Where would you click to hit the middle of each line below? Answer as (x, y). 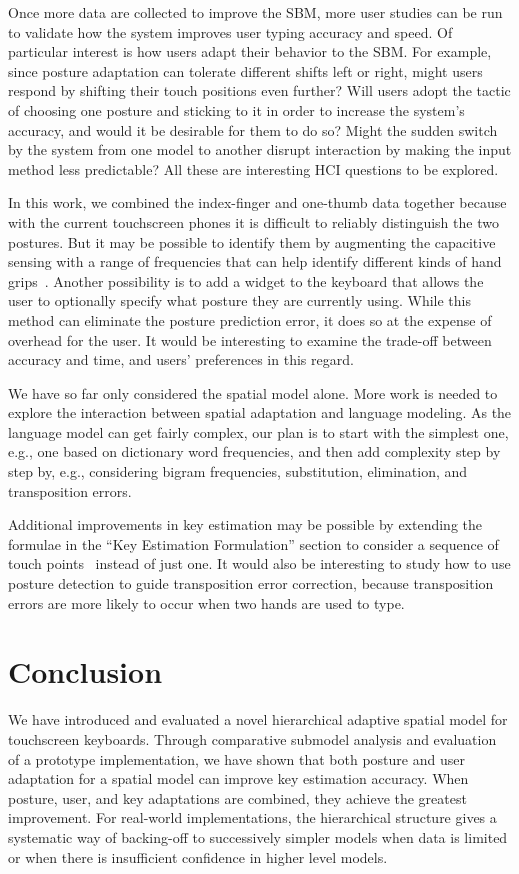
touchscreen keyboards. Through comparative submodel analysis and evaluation (252, 738)
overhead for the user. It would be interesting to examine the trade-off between (250, 339)
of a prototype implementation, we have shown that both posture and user (236, 758)
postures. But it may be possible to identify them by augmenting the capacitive (252, 241)
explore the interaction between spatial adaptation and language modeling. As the (260, 412)
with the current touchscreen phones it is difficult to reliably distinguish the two (253, 221)
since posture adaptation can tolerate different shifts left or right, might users (245, 70)
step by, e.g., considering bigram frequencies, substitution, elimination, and (238, 471)
